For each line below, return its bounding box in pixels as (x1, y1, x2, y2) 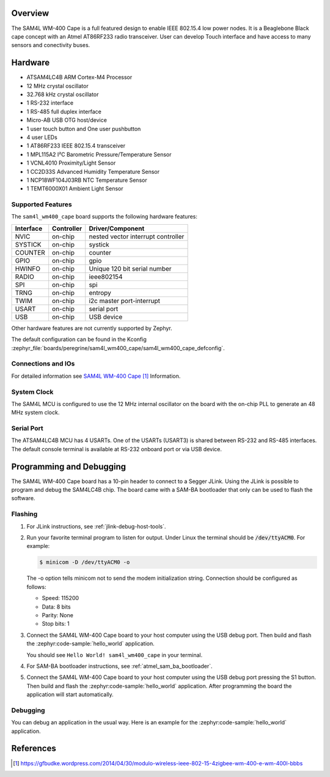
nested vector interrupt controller (89, 232, 185, 241)
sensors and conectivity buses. (11, 42, 90, 49)
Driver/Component (89, 224, 145, 233)
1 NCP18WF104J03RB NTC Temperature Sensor (26, 176, 147, 184)
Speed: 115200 (42, 595, 79, 602)
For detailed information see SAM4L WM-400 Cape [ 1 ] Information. (11, 372, 181, 380)
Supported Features (11, 200, 73, 209)
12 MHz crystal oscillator (26, 82, 89, 89)
